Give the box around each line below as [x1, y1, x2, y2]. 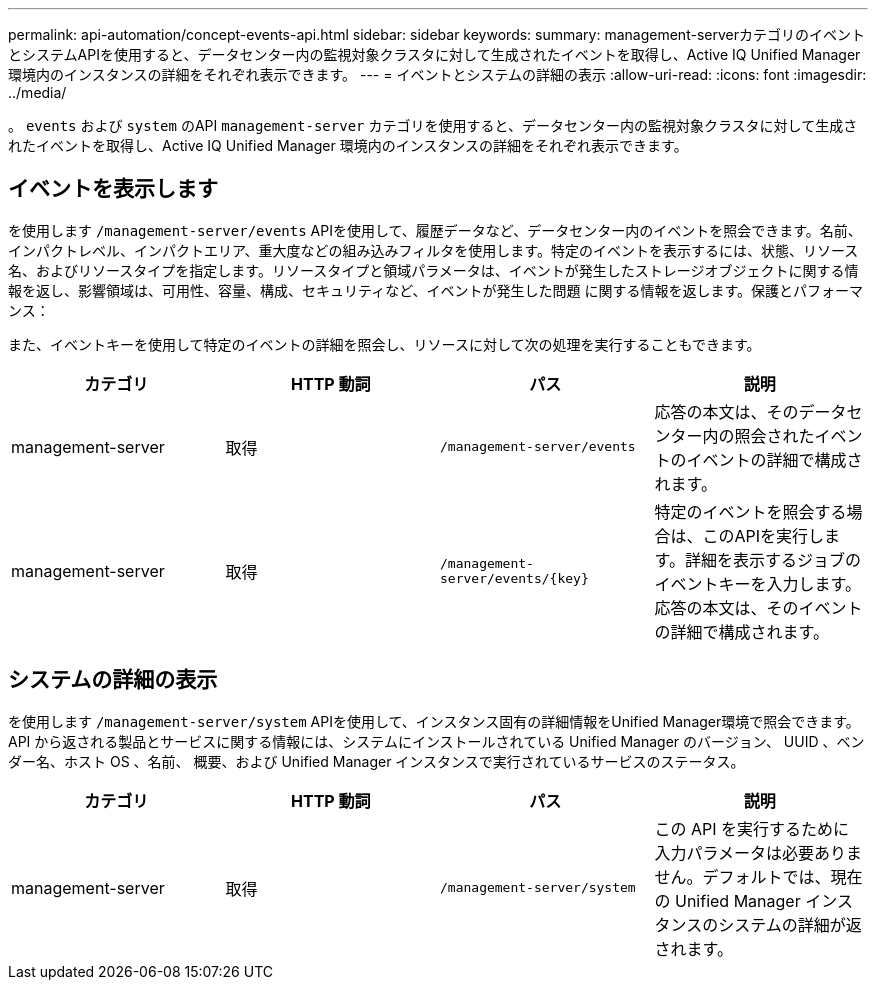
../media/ [8, 84, 67, 101]
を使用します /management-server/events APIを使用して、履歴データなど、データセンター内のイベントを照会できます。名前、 [8, 221, 862, 239]
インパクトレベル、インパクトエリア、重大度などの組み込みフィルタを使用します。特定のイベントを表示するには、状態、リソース [8, 241, 859, 259]
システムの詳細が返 [718, 914, 862, 935]
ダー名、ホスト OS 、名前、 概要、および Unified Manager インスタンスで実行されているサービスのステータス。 [8, 752, 745, 770]
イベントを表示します [8, 176, 218, 202]
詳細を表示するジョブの [684, 549, 861, 570]
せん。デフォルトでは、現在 [654, 866, 863, 887]
